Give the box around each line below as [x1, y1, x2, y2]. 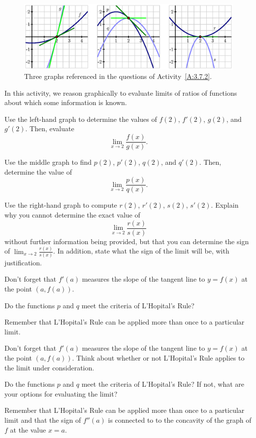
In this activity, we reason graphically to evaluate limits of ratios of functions [4, 87, 237, 98]
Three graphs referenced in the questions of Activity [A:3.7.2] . [24, 71, 212, 81]
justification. [4, 257, 42, 267]
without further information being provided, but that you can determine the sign [4, 236, 249, 246]
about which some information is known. [4, 97, 127, 108]
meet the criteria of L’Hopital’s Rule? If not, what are [81, 379, 245, 389]
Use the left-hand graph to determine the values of [4, 113, 157, 124]
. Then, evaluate [25, 123, 74, 134]
